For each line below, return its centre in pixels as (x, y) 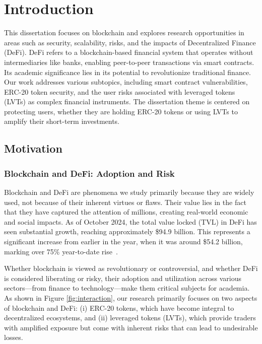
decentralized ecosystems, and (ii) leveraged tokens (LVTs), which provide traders (130, 318)
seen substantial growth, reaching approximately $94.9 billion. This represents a (127, 231)
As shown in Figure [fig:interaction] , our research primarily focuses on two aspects (131, 298)
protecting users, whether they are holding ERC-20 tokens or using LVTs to (121, 111)
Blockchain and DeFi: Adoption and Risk (89, 173)
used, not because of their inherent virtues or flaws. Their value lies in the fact (125, 202)
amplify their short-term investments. (62, 121)
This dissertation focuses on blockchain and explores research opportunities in (124, 32)
